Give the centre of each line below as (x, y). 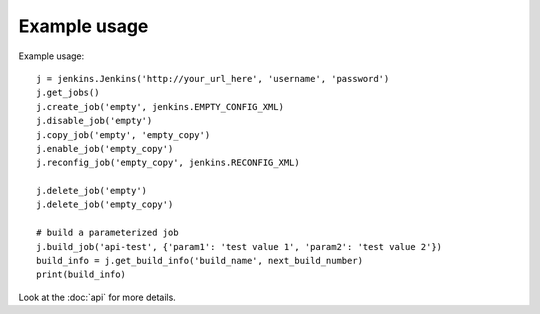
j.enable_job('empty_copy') (105, 148)
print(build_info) (81, 274)
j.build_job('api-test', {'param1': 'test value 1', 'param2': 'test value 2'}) (239, 246)
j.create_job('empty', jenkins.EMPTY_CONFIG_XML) (160, 106)
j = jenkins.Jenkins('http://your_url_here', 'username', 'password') (213, 78)
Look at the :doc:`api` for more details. (97, 297)
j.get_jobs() (68, 93)
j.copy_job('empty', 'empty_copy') (123, 134)
